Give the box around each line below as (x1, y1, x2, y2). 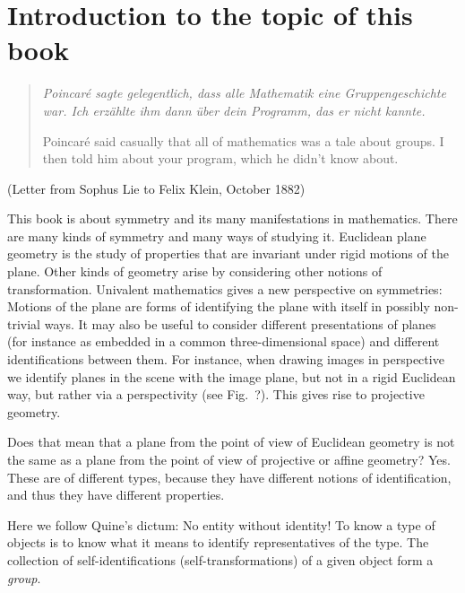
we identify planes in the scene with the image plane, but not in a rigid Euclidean (7, 367, 456, 386)
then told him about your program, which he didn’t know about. (42, 149, 399, 168)
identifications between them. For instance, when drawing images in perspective (7, 350, 444, 369)
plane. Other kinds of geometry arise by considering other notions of (7, 262, 383, 281)
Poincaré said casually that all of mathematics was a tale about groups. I (42, 131, 444, 150)
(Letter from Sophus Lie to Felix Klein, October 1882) (7, 179, 306, 197)
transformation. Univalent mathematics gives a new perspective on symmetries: (7, 279, 443, 298)
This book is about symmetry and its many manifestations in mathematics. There (7, 209, 458, 228)
